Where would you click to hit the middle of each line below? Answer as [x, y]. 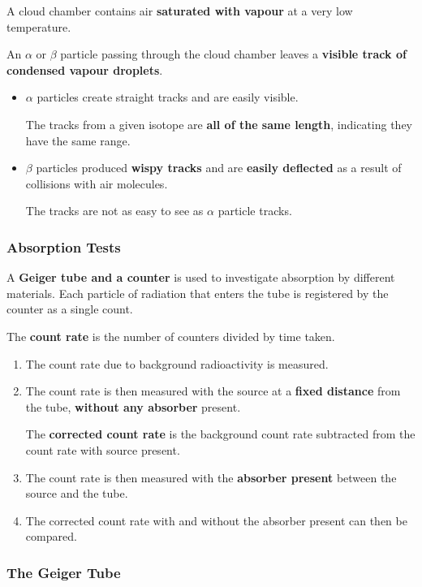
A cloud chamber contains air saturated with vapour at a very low [180, 11]
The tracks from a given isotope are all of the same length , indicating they [219, 124]
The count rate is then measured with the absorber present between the [211, 477]
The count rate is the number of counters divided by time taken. [171, 336]
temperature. [39, 26]
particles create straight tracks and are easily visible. [168, 97]
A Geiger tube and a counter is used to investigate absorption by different [201, 277]
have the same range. [78, 140]
